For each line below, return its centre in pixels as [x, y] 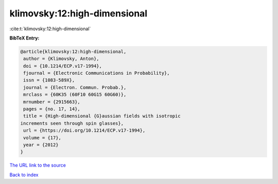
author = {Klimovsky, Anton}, [62, 59]
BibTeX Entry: [24, 38]
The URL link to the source [38, 165]
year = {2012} [41, 145]
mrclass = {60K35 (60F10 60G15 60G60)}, [75, 95]
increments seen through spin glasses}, [72, 123]
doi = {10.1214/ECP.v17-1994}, [63, 66]
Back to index [24, 175]
